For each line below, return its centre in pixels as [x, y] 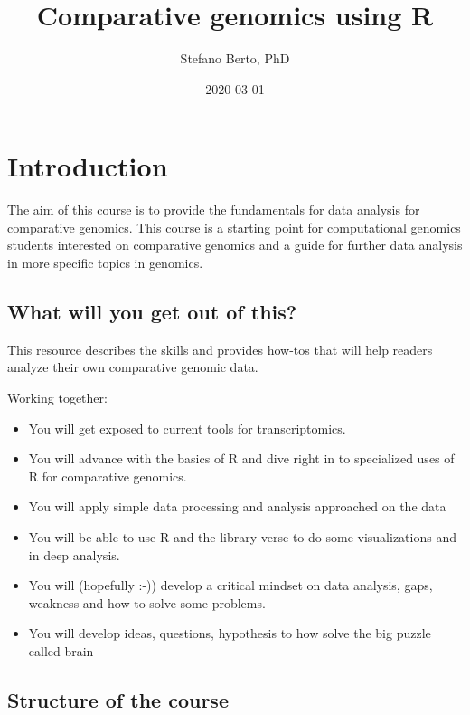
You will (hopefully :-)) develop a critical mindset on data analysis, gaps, [230, 585]
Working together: [57, 398]
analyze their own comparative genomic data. [133, 367]
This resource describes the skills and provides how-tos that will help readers [220, 349]
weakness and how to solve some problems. [147, 602]
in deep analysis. [74, 554]
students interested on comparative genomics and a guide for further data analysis [235, 245]
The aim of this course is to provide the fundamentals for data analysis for [214, 210]
